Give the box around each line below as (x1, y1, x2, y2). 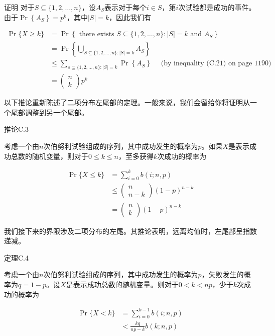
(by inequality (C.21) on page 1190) (161, 60, 271, 67)
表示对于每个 (104, 2, 147, 12)
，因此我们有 (109, 12, 152, 22)
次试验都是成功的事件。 (178, 2, 256, 12)
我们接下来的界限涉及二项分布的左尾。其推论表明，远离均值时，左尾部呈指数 (4, 225, 257, 236)
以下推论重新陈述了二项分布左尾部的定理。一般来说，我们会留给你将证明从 (4, 97, 250, 108)
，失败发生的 (201, 269, 244, 280)
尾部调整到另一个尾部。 (11, 107, 88, 117)
